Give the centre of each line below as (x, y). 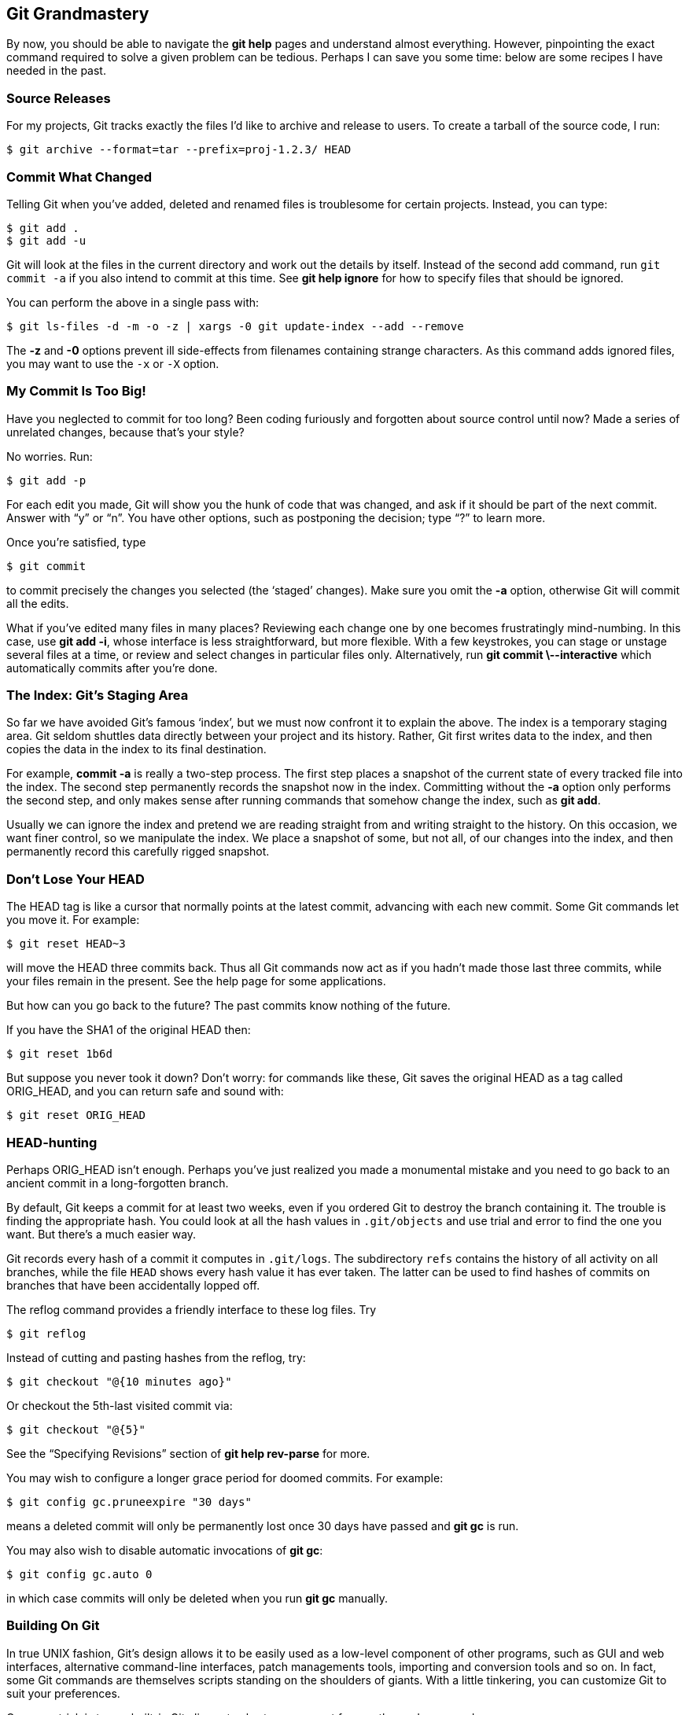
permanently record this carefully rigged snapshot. (138, 852)
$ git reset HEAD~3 (66, 944)
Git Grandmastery (78, 14)
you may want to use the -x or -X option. (113, 363)
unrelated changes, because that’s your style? (125, 432)
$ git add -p (46, 480)
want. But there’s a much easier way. (101, 1234)
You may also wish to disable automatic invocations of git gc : (165, 1550)
